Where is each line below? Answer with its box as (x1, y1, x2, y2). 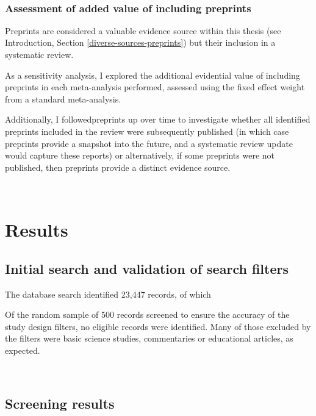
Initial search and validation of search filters (5, 259, 289, 278)
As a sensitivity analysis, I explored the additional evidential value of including (5, 68, 300, 81)
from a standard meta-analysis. (5, 92, 121, 105)
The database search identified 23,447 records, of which (5, 287, 211, 300)
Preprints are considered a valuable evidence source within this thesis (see (5, 24, 281, 37)
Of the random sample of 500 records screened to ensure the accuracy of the (5, 308, 290, 321)
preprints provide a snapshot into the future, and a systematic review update (5, 137, 293, 149)
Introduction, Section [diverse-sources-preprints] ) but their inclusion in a (5, 36, 276, 49)
